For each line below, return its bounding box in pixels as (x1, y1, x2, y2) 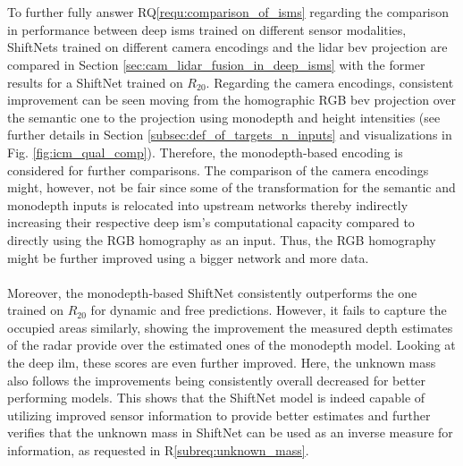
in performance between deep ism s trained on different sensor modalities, (7, 20, 407, 38)
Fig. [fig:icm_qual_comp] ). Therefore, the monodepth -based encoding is (7, 142, 403, 161)
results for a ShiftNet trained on (7, 72, 183, 91)
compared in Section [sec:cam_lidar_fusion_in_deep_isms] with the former (7, 55, 425, 73)
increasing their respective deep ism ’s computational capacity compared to (7, 213, 415, 232)
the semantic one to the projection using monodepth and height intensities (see (7, 107, 441, 126)
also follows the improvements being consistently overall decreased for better (7, 370, 426, 389)
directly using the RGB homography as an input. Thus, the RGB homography (7, 230, 436, 249)
